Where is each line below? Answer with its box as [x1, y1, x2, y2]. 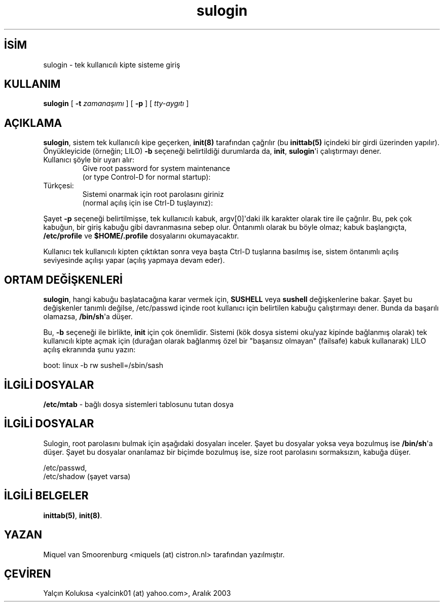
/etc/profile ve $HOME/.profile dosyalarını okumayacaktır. [43, 231, 239, 241]
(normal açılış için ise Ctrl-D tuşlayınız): [82, 198, 213, 208]
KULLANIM [4, 78, 61, 91]
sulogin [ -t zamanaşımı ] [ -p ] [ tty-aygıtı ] [43, 99, 189, 108]
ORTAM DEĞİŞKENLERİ [4, 273, 123, 286]
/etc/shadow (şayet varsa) [43, 472, 131, 481]
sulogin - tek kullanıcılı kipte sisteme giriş [43, 60, 180, 69]
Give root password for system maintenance [82, 164, 230, 173]
